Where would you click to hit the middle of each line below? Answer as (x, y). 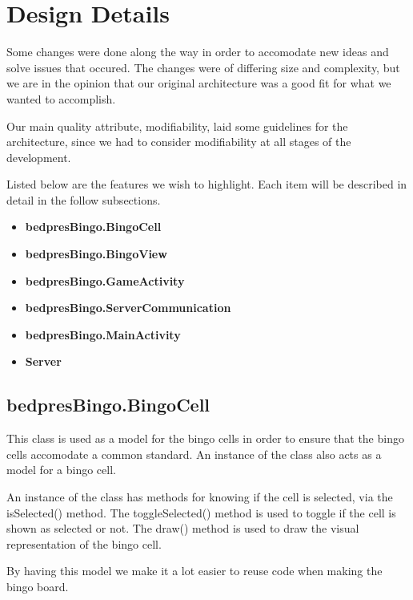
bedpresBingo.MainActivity (103, 334)
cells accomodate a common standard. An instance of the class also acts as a (194, 454)
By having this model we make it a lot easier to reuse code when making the (194, 571)
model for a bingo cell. (61, 470)
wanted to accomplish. (61, 98)
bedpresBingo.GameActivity (105, 280)
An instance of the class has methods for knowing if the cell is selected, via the (200, 497)
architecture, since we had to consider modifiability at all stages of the (179, 142)
